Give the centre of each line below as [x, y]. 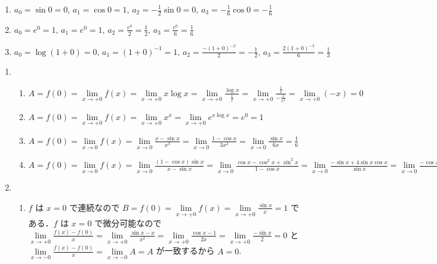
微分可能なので [132, 223]
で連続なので [95, 207]
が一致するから [185, 251]
